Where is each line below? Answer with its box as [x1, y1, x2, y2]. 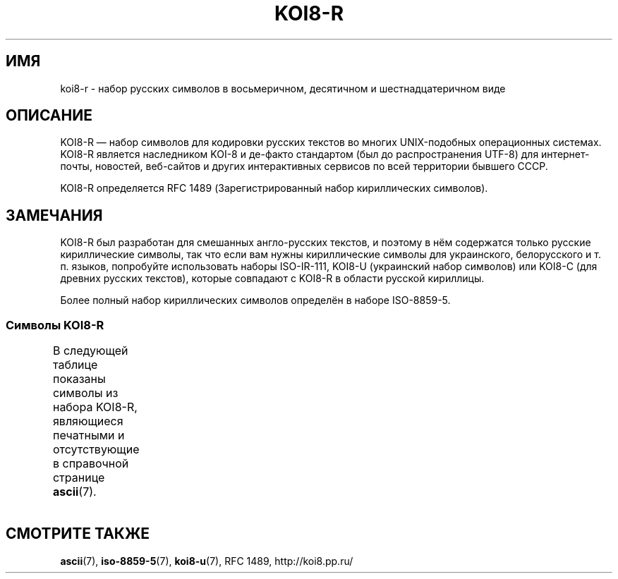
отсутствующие [52, 442, 140, 457]
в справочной [52, 456, 129, 471]
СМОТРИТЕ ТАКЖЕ [6, 525, 150, 543]
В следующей [52, 343, 128, 358]
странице [52, 470, 105, 485]
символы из [52, 386, 119, 401]
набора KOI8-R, [52, 400, 138, 415]
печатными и [52, 428, 125, 443]
